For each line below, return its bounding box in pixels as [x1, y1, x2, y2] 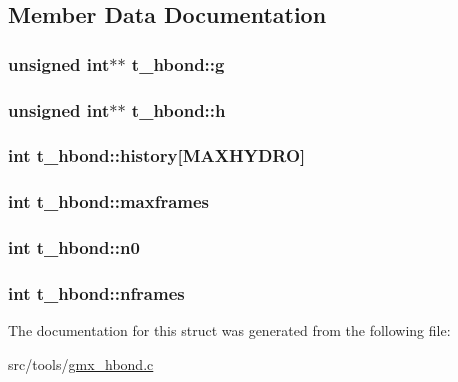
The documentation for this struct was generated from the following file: [8, 320, 451, 341]
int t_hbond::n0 [8, 235, 140, 260]
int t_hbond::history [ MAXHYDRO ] [8, 143, 306, 168]
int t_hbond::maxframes [8, 189, 210, 214]
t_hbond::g [131, 51, 225, 76]
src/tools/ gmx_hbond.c [8, 353, 154, 374]
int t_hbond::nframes [8, 280, 185, 305]
